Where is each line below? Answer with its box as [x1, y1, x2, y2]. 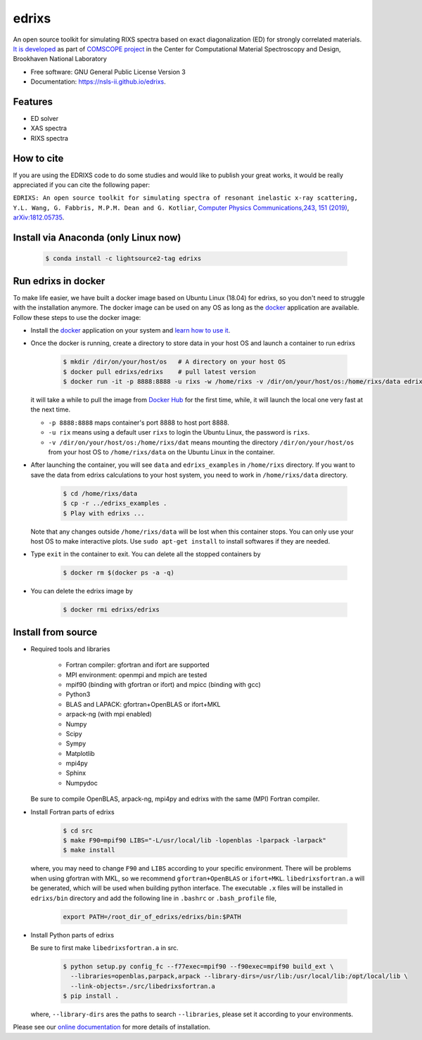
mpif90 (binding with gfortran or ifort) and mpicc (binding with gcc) [65, 680, 262, 688]
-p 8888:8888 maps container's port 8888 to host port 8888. [48, 418, 230, 427]
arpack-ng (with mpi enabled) [65, 710, 153, 719]
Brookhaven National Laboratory [13, 55, 107, 63]
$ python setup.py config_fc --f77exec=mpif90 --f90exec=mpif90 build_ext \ [63, 962, 334, 970]
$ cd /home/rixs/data [63, 489, 138, 497]
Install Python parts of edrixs [30, 930, 115, 939]
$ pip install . [63, 992, 120, 1000]
